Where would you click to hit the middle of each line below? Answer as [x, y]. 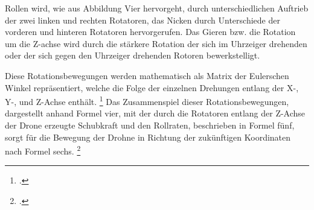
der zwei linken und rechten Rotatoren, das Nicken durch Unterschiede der [143, 20]
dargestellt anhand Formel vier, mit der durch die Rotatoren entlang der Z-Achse [155, 113]
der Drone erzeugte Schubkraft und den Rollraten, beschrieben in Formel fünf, [150, 125]
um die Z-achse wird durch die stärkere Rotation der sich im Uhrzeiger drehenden [156, 43]
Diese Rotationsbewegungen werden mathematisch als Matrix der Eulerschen [147, 75]
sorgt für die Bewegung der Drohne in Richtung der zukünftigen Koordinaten [148, 137]
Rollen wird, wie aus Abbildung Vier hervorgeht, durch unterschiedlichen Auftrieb [157, 8]
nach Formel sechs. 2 [43, 150]
